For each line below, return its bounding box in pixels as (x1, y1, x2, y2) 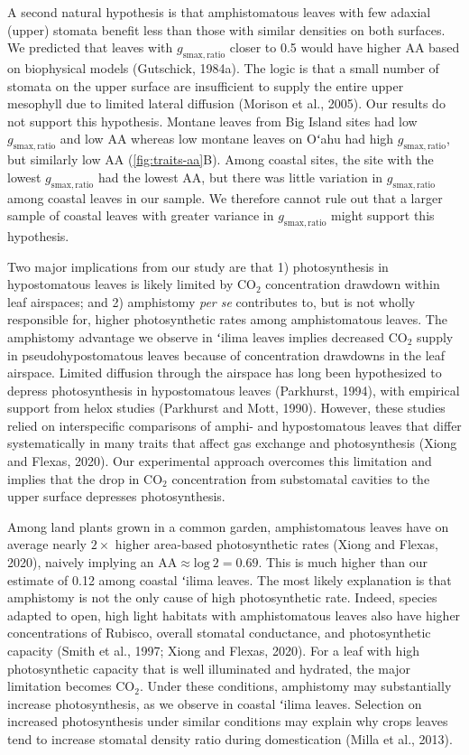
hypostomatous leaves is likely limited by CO (7, 275, 257, 294)
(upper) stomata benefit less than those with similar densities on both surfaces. (7, 20, 446, 39)
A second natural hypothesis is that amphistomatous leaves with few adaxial (7, 3, 431, 21)
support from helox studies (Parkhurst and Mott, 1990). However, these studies (7, 398, 446, 417)
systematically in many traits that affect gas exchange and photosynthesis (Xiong (7, 433, 457, 452)
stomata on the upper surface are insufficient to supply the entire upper (7, 76, 404, 95)
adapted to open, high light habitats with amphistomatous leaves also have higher (7, 605, 461, 624)
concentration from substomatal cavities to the (171, 469, 430, 488)
